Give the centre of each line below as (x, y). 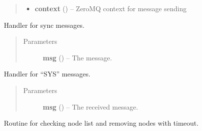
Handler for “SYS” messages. (47, 74)
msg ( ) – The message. (77, 57)
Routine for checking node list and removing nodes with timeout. (101, 123)
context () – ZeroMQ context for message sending (111, 8)
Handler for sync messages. (44, 25)
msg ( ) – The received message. (90, 106)
